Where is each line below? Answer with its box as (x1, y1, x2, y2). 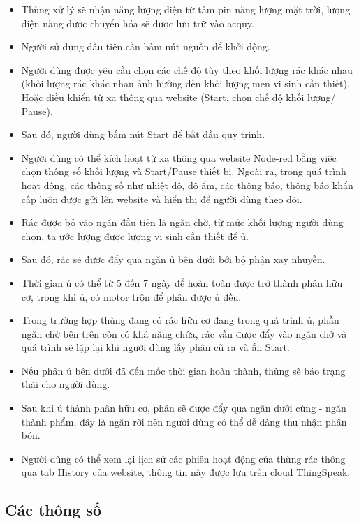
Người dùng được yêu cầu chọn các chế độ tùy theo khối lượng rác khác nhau (21, 62, 353, 77)
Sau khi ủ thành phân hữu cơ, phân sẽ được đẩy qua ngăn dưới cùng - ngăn (21, 401, 346, 415)
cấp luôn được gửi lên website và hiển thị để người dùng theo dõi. (21, 191, 302, 206)
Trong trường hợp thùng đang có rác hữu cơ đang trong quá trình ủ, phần (21, 313, 339, 327)
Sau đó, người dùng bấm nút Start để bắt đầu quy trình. (21, 127, 265, 142)
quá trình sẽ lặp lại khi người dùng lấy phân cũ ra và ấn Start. (21, 340, 290, 354)
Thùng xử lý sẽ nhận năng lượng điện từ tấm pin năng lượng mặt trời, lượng (21, 2, 351, 16)
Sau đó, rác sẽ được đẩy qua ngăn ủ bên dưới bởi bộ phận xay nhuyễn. (21, 252, 325, 267)
